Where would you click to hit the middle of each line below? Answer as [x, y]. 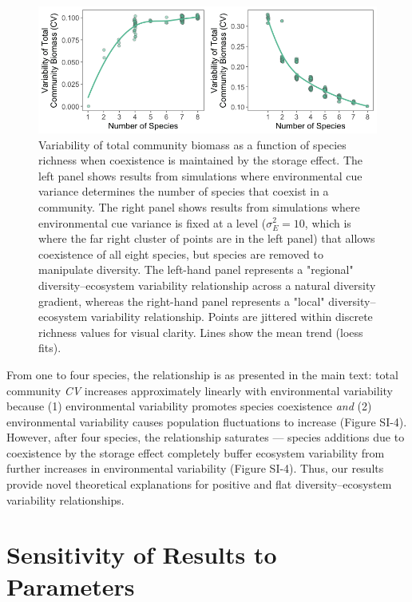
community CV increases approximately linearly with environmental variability [200, 390]
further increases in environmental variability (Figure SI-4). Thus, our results [195, 468]
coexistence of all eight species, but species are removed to [181, 253]
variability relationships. [65, 499]
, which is [328, 222]
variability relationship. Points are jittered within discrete [232, 317]
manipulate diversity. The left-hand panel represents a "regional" [196, 269]
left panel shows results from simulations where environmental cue [200, 175]
